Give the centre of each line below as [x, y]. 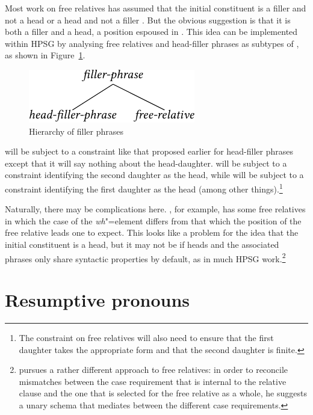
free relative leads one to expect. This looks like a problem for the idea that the [152, 232]
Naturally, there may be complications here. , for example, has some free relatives [155, 209]
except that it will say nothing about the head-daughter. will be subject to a [146, 163]
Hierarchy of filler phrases [76, 131]
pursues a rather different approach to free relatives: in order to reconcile [153, 370]
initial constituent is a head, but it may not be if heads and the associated [142, 244]
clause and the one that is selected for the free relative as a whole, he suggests [163, 393]
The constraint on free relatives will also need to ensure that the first [146, 337]
